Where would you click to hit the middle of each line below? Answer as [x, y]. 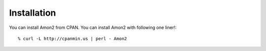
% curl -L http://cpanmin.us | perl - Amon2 [73, 38]
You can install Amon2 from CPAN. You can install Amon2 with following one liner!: [93, 27]
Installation [33, 13]
